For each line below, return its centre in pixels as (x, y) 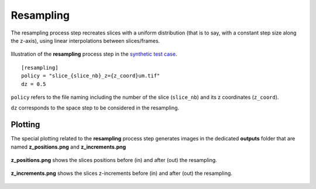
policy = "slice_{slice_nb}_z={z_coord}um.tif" (91, 76)
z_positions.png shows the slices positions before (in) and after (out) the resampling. (114, 160)
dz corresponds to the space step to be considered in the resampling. (95, 108)
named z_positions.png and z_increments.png (68, 147)
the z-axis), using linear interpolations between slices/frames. (85, 40)
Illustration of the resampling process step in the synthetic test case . (94, 54)
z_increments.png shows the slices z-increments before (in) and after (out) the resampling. (121, 173)
